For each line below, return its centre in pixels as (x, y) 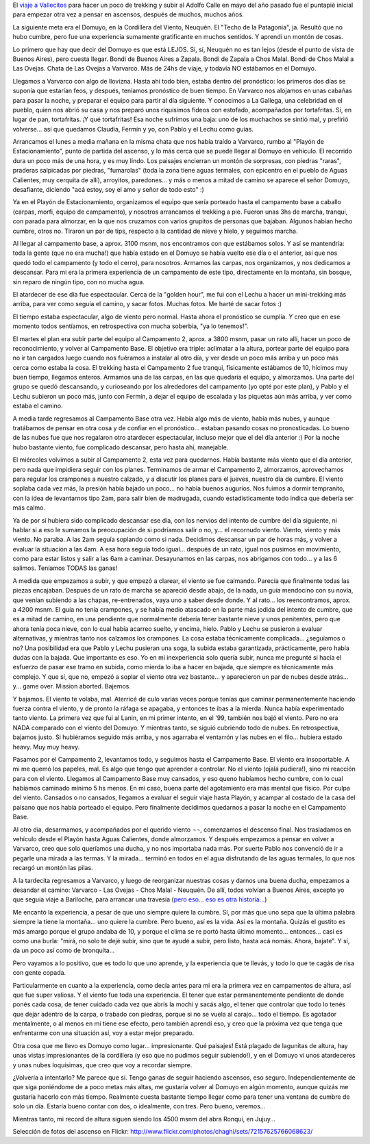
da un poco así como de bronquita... (64, 950)
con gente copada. (39, 973)
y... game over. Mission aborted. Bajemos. (72, 686)
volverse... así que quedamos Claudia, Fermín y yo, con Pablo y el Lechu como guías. (133, 129)
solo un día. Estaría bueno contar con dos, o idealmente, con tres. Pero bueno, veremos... (139, 1106)
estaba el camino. (38, 406)
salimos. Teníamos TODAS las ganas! (65, 568)
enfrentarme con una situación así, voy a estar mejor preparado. (103, 1033)
